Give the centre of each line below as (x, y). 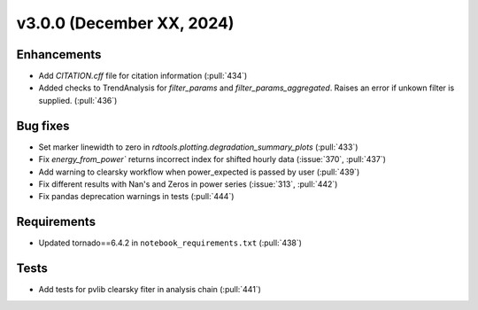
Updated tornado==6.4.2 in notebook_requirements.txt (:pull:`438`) (170, 243)
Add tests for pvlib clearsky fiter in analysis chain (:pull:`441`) (150, 290)
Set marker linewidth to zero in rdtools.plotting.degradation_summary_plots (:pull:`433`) (198, 147)
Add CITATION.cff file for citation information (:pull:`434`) (143, 76)
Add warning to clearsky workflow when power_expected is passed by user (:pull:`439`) (199, 172)
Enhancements (59, 54)
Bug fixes (43, 125)
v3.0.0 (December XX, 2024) (125, 23)
